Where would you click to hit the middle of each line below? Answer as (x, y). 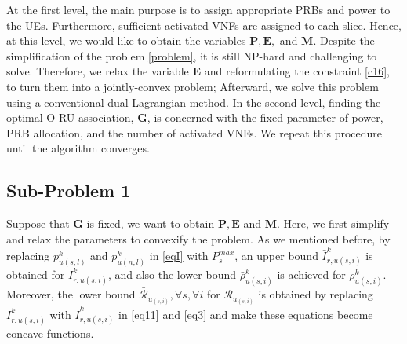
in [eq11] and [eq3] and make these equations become (246, 314)
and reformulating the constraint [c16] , (297, 71)
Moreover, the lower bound (71, 294)
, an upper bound (276, 256)
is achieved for (311, 274)
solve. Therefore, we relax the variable (98, 71)
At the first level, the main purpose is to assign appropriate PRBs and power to (198, 9)
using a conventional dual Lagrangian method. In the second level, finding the (194, 102)
